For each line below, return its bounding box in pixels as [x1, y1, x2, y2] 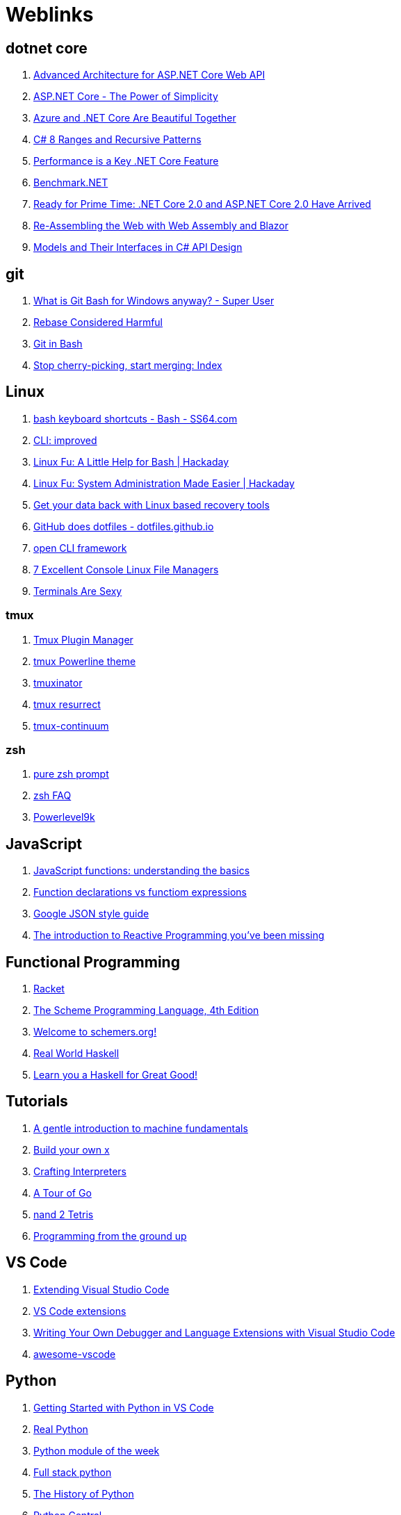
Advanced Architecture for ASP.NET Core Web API [33, 69, 265, 81]
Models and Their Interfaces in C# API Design [33, 241, 243, 254]
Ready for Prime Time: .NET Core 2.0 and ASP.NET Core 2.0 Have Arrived [33, 198, 371, 211]
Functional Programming [6, 953, 180, 971]
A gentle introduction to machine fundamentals [33, 1122, 248, 1134]
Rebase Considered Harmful [33, 316, 163, 329]
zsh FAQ [33, 789, 72, 802]
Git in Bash [33, 338, 83, 350]
